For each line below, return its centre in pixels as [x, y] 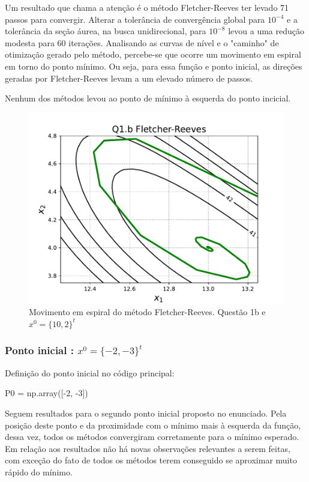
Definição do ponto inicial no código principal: [90, 372]
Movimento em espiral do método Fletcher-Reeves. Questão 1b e [147, 312]
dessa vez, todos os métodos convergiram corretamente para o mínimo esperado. [152, 437]
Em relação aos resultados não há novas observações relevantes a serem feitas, [148, 448]
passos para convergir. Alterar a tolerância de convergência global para [135, 19]
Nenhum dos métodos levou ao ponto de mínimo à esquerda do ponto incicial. [148, 98]
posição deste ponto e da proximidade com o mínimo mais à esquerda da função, [153, 425]
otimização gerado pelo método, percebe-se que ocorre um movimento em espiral [153, 54]
